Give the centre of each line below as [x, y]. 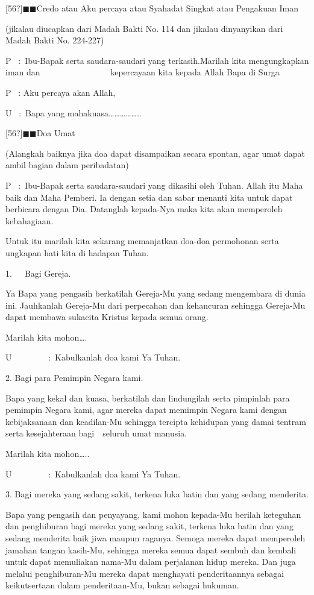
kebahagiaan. [30, 220]
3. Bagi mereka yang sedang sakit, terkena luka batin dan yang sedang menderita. [157, 494]
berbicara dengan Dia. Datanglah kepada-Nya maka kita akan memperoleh [144, 209]
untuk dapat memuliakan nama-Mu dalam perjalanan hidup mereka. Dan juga [151, 562]
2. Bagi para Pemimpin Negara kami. [74, 378]
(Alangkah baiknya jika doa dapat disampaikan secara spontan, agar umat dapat [155, 153]
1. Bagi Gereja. [38, 273]
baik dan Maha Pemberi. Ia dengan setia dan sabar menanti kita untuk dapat [149, 197]
